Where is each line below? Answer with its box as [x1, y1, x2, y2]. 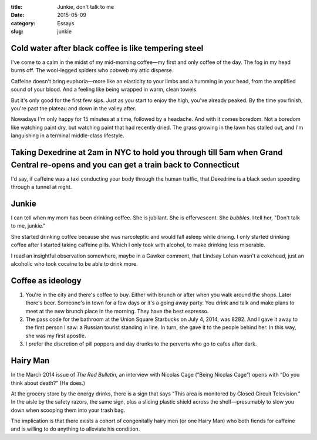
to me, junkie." [11, 222, 46, 229]
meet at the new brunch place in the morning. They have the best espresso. [25, 307, 209, 314]
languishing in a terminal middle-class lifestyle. [11, 132, 124, 139]
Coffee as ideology [11, 276, 82, 286]
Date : [11, 12, 25, 19]
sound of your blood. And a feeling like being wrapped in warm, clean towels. [11, 86, 198, 93]
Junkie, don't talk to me [57, 4, 114, 10]
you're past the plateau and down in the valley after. [11, 105, 136, 112]
